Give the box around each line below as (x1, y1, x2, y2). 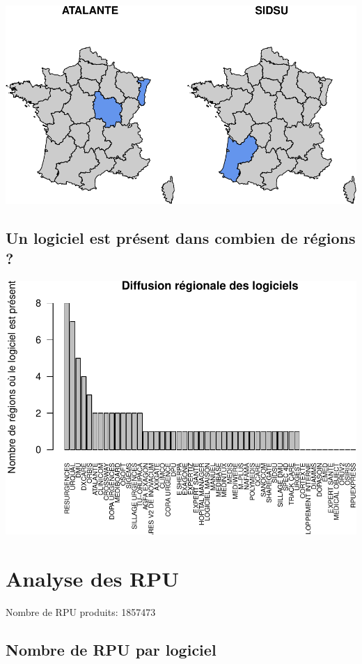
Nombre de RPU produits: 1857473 (6, 604, 156, 619)
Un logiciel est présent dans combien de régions (6, 226, 356, 248)
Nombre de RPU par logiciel (6, 638, 217, 660)
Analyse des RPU (6, 564, 180, 592)
